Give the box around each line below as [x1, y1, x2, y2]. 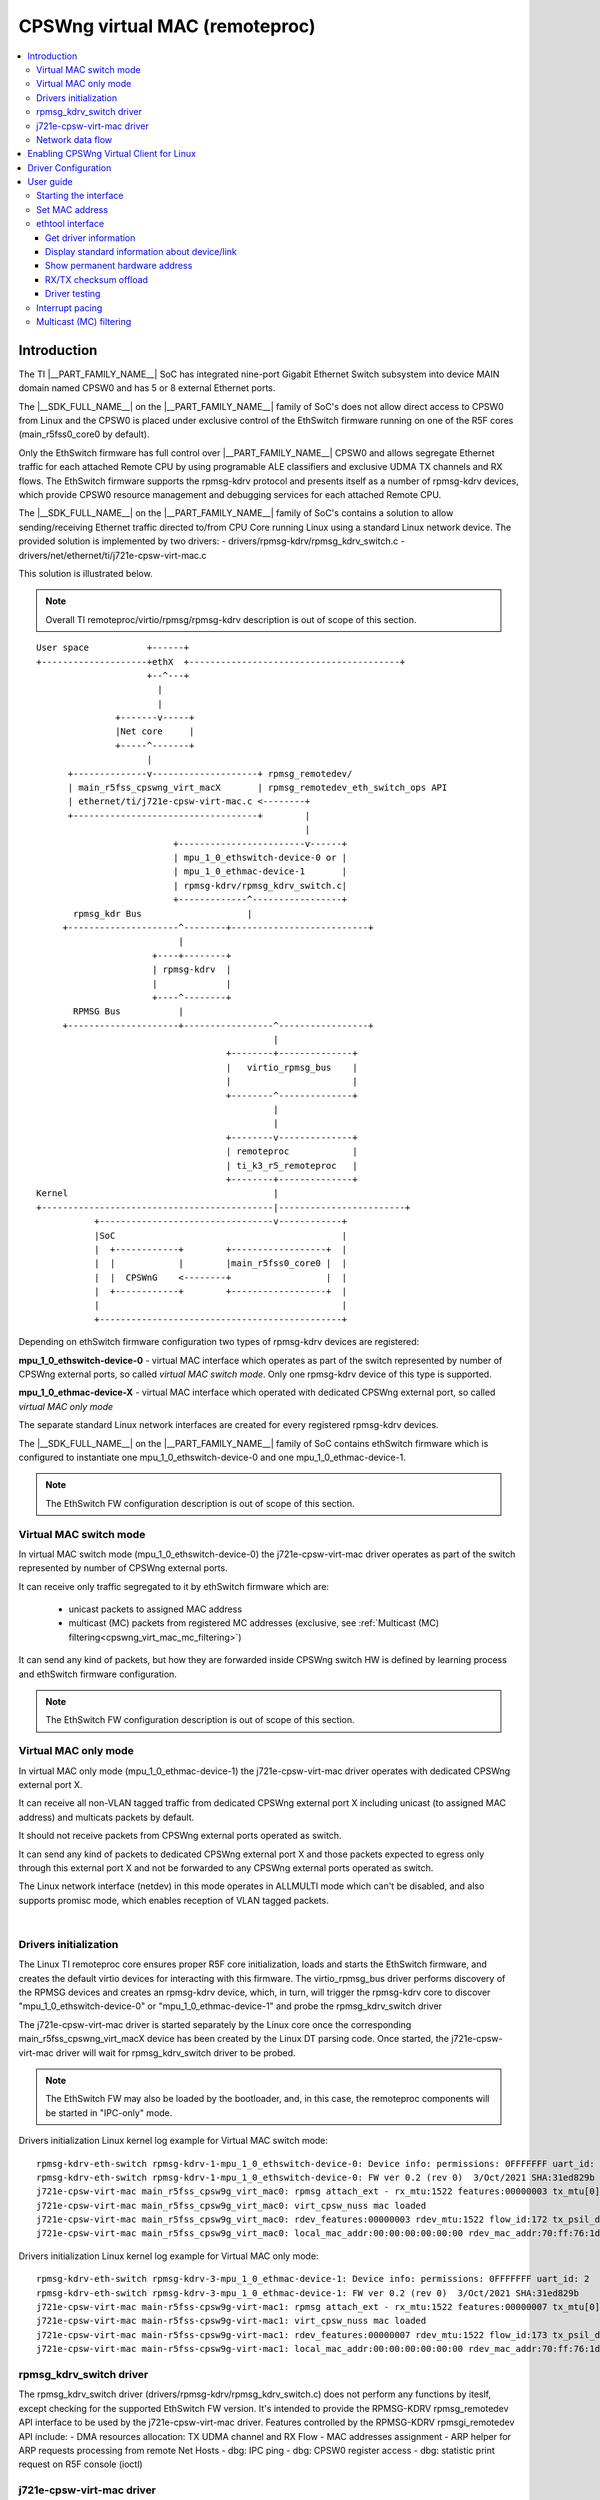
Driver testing [45, 288, 101, 300]
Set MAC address [36, 203, 109, 215]
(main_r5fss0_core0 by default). [18, 428, 150, 440]
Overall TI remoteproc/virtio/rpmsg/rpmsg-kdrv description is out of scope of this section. [45, 613, 417, 625]
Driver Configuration [27, 161, 112, 174]
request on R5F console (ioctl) [18, 2458, 144, 2470]
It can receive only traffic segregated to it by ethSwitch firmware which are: [18, 1580, 330, 1592]
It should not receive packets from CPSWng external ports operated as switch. [18, 1830, 342, 1842]
